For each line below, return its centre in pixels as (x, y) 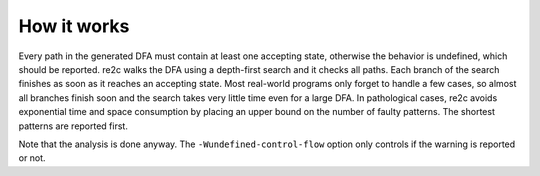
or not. (32, 158)
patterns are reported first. (73, 126)
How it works (74, 26)
